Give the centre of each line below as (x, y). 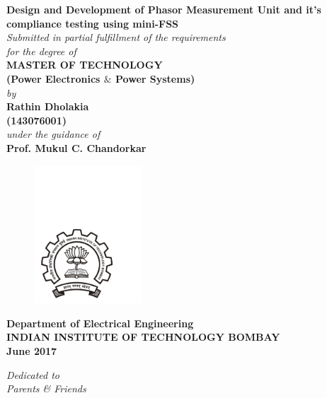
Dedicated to (33, 374)
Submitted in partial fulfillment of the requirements (116, 37)
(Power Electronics (53, 78)
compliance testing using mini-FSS (93, 23)
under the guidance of (53, 134)
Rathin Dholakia (48, 106)
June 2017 (32, 351)
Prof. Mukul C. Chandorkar (76, 147)
